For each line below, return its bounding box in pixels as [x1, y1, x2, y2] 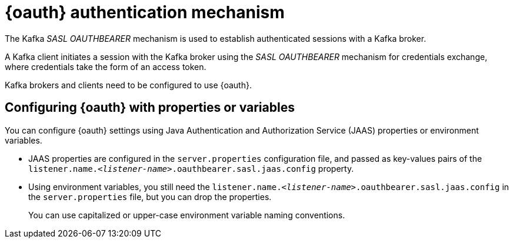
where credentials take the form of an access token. [5, 61, 206, 72]
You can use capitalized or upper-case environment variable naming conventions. [28, 209, 345, 220]
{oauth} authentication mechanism [5, 2, 285, 22]
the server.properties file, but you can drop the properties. [28, 191, 272, 202]
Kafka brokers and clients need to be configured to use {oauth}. [5, 79, 252, 90]
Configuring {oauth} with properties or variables [5, 100, 295, 115]
